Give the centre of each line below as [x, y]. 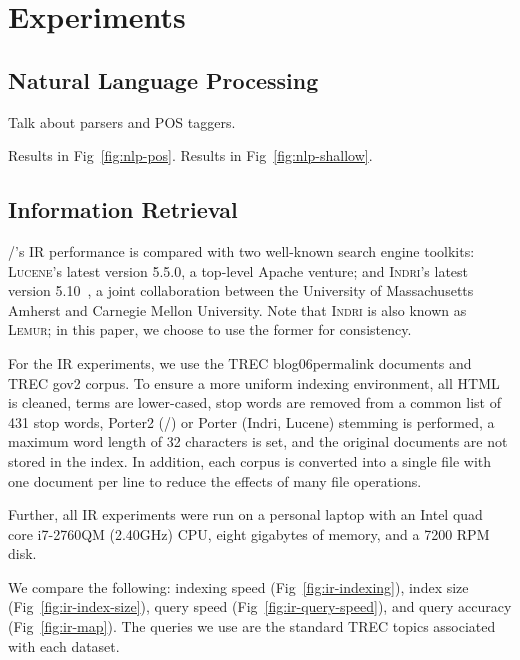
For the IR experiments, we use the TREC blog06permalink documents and [240, 362]
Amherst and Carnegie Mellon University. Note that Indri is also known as [237, 309]
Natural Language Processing [163, 79]
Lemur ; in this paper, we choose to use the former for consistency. [210, 329]
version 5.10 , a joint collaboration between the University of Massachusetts [241, 290]
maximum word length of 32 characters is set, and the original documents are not [258, 441]
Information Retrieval [123, 209]
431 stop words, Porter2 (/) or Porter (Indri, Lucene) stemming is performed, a [251, 421]
